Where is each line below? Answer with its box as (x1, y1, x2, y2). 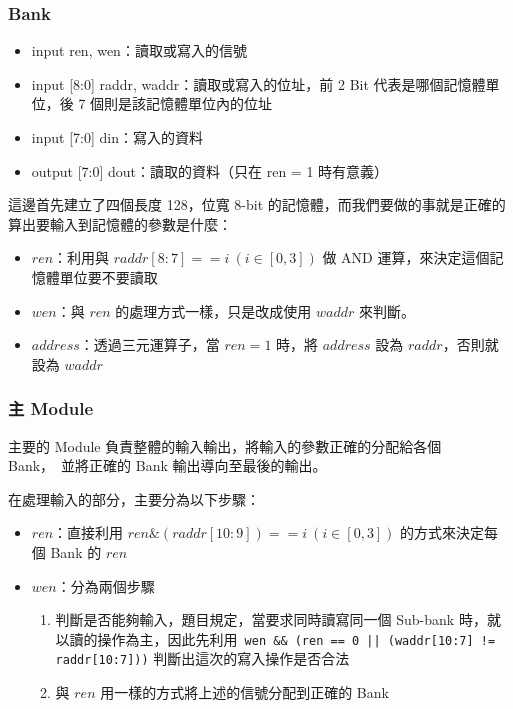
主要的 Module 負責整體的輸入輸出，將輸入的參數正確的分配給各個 (8, 435, 442, 456)
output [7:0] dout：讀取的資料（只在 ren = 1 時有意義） (31, 160, 389, 181)
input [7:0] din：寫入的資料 (31, 127, 203, 147)
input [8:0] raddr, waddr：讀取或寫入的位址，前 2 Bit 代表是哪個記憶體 (31, 73, 486, 94)
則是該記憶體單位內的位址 (104, 93, 273, 114)
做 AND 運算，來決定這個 (322, 247, 490, 268)
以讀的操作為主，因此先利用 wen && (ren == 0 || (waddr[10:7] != (55, 628, 496, 649)
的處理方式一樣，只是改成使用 (115, 300, 312, 321)
